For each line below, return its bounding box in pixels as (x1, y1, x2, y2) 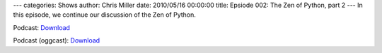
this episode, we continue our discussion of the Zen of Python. (13, 10, 196, 19)
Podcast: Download (13, 23, 71, 31)
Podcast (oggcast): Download (13, 36, 100, 45)
